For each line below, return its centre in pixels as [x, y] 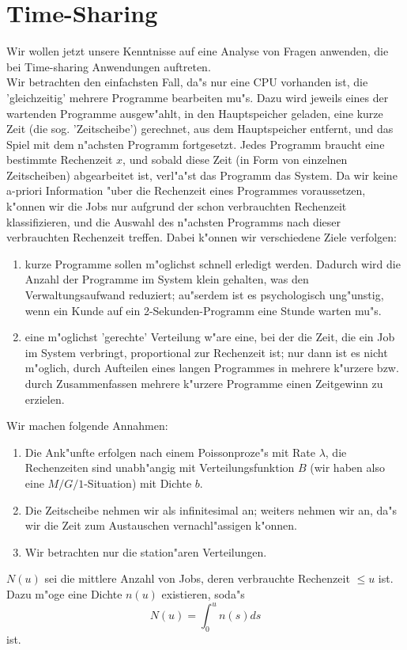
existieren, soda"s [203, 593]
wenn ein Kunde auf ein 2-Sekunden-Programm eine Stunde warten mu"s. [203, 310]
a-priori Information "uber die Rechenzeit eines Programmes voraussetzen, [186, 190]
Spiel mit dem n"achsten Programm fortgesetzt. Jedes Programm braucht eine [196, 144]
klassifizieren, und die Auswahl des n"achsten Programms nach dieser [173, 221]
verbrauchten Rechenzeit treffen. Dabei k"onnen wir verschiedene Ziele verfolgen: [202, 237]
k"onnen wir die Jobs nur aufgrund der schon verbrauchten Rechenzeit [177, 206]
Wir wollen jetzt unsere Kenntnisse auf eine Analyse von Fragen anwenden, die [198, 51]
